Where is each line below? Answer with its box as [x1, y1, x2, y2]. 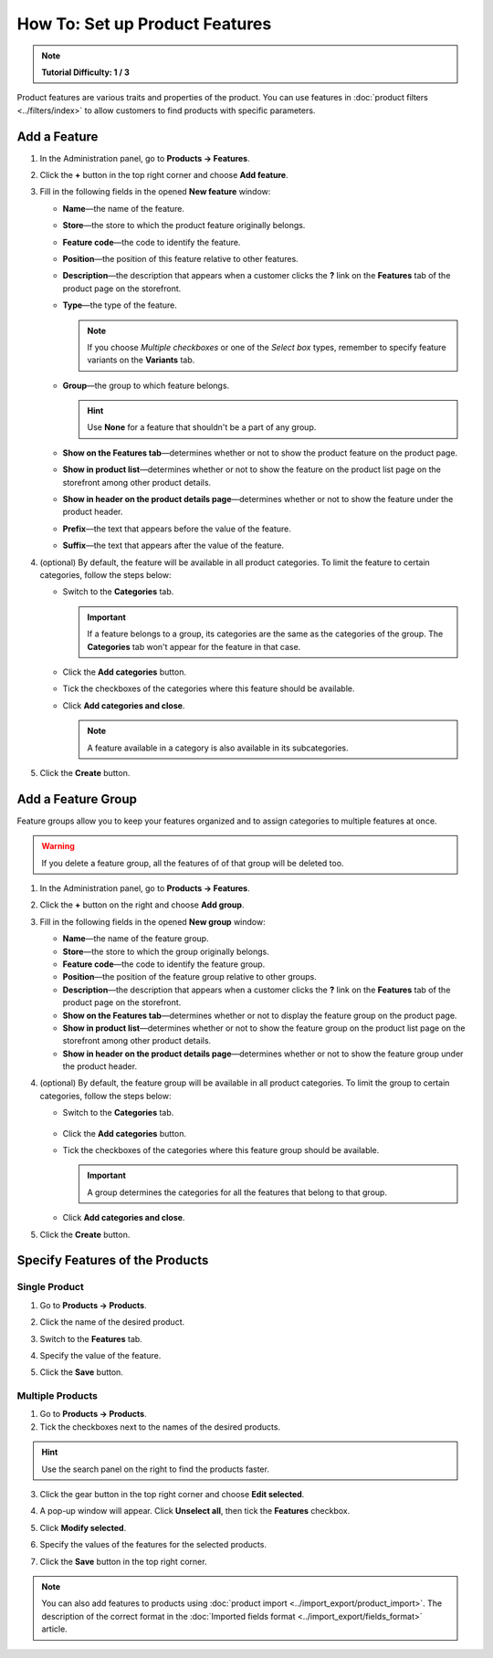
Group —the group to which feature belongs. [62, 380, 230, 391]
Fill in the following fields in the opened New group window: [39, 916, 266, 927]
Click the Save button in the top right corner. [39, 1556, 207, 1567]
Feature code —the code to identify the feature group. [62, 959, 266, 970]
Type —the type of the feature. [62, 299, 177, 310]
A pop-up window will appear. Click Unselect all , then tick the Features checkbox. [39, 1506, 351, 1516]
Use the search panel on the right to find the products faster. [41, 1464, 269, 1474]
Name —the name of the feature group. [62, 933, 209, 944]
